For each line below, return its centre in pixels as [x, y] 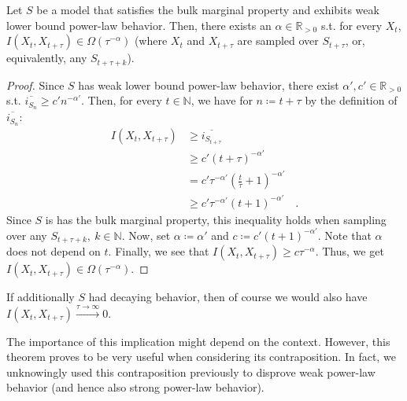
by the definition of [351, 100]
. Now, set [146, 235]
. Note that [344, 235]
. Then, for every [122, 100]
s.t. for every [351, 25]
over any [27, 235]
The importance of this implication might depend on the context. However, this [198, 341]
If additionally [41, 297]
